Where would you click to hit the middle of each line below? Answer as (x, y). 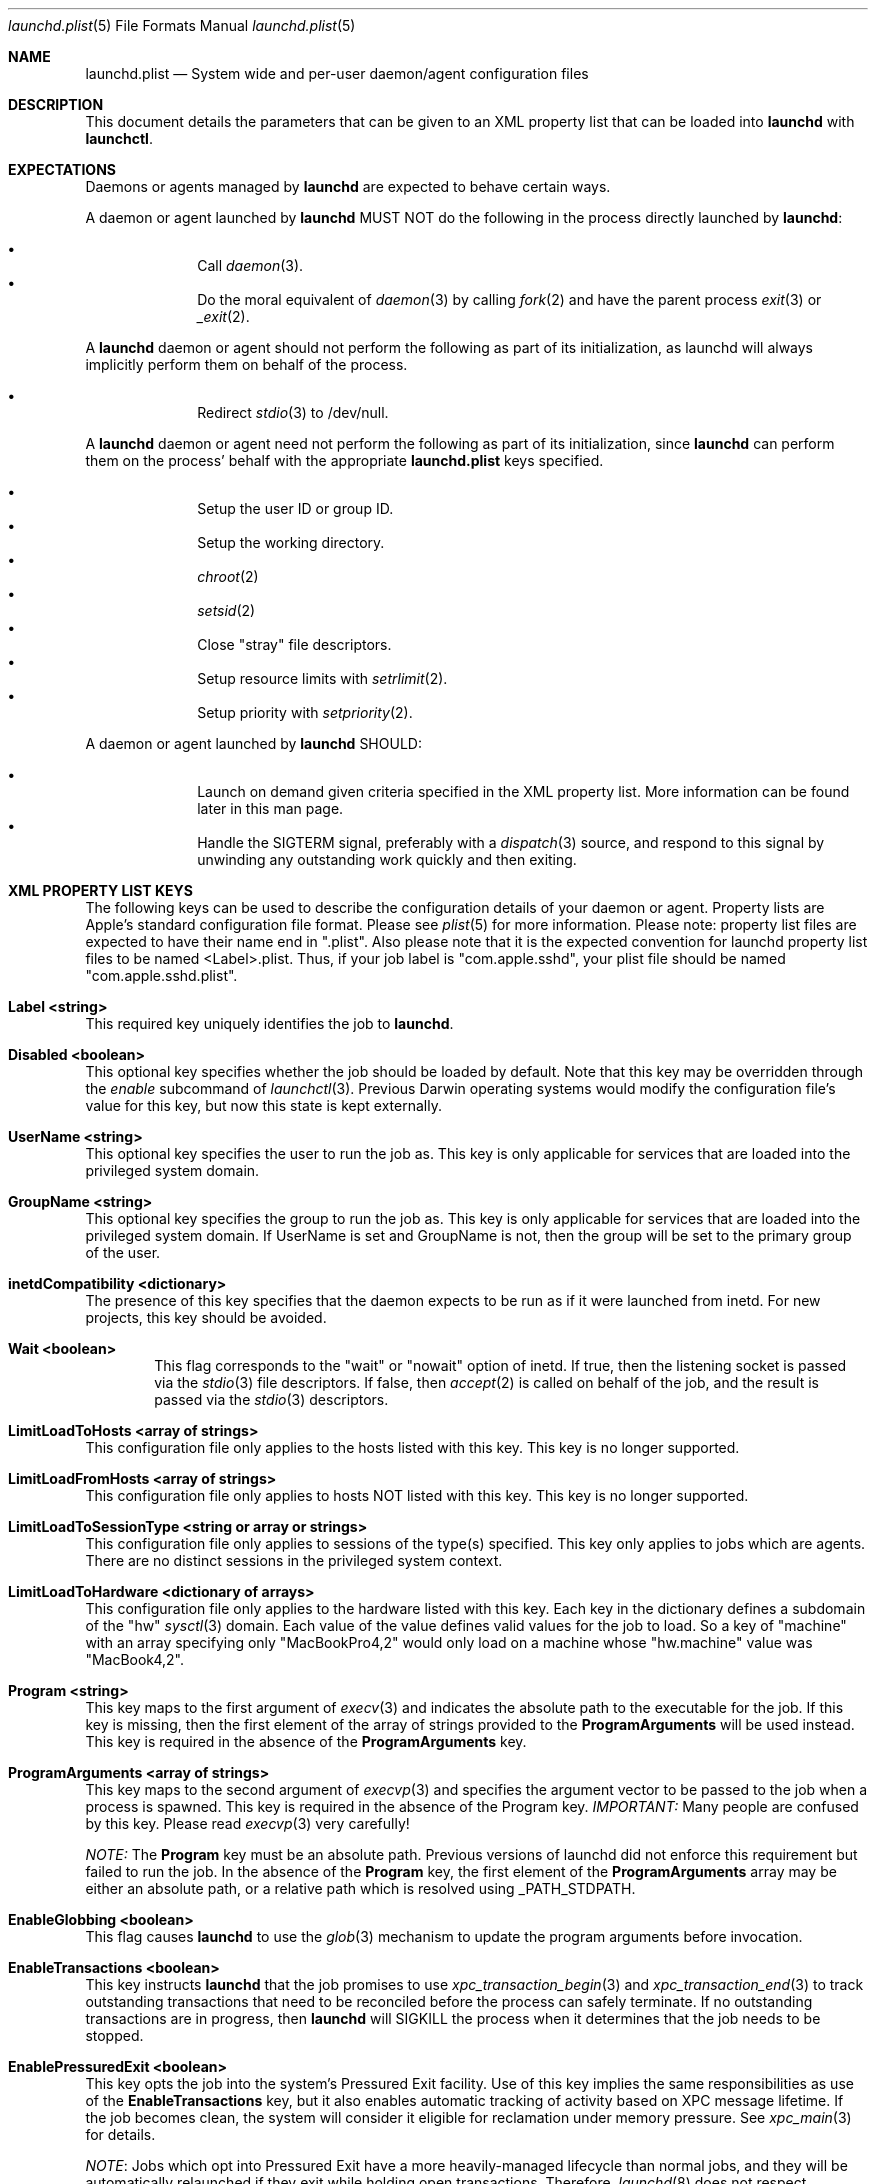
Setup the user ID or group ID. (295, 508)
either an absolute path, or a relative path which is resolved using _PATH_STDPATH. (360, 1888)
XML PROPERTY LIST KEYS (100, 890)
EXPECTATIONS (62, 169)
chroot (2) (228, 576)
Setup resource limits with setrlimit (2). (322, 678)
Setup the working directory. (291, 542)
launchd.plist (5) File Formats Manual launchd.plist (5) (182, 25)
